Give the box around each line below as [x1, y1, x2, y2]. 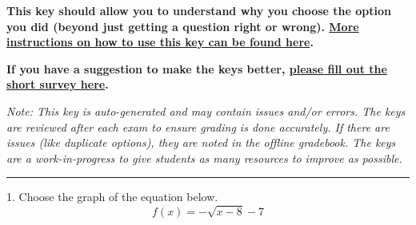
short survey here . [6, 76, 109, 93]
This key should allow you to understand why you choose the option [6, 2, 392, 18]
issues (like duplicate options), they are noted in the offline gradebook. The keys [6, 134, 396, 151]
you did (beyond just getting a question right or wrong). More [6, 18, 359, 34]
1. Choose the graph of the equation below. [6, 188, 218, 205]
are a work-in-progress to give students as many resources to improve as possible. [6, 149, 402, 166]
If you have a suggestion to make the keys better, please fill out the [6, 60, 387, 77]
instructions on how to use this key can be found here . [6, 34, 314, 50]
